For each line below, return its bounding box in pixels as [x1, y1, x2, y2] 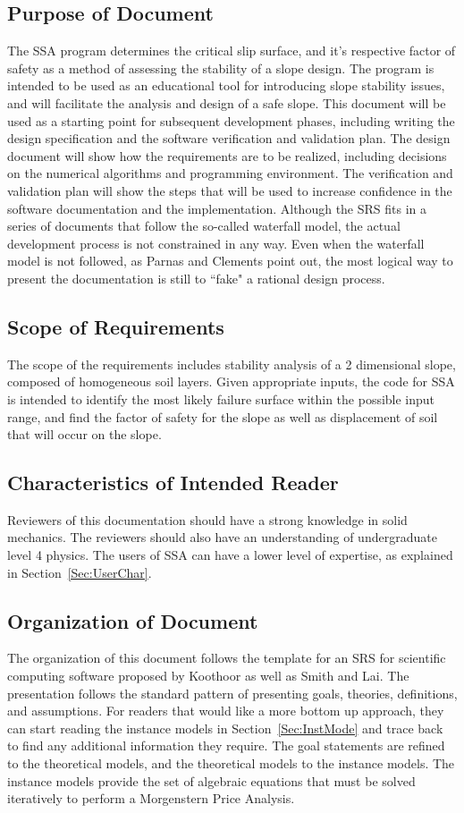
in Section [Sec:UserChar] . [7, 563, 152, 581]
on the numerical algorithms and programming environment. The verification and [7, 164, 453, 182]
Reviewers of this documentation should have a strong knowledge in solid [7, 510, 408, 529]
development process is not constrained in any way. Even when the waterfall [7, 233, 425, 252]
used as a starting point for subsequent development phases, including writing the [7, 111, 455, 130]
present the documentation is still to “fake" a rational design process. [7, 268, 385, 287]
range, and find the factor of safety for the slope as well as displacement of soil [7, 407, 438, 426]
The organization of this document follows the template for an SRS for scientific [7, 648, 446, 667]
